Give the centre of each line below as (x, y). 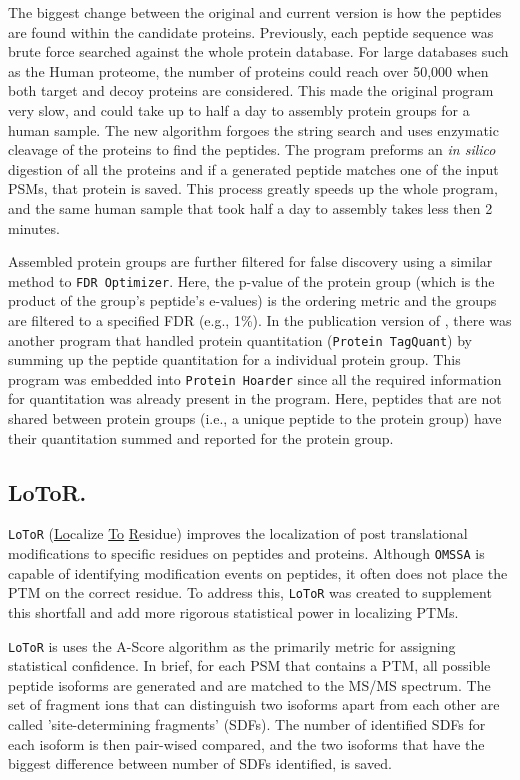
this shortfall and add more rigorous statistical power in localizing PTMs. (233, 612)
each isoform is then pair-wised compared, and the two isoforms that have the (246, 743)
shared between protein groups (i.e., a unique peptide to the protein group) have (255, 418)
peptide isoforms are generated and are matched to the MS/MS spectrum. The (249, 684)
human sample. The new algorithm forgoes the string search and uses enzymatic (253, 129)
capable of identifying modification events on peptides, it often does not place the (258, 572)
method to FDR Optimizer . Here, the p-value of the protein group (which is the (251, 280)
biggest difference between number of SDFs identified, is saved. (200, 763)
